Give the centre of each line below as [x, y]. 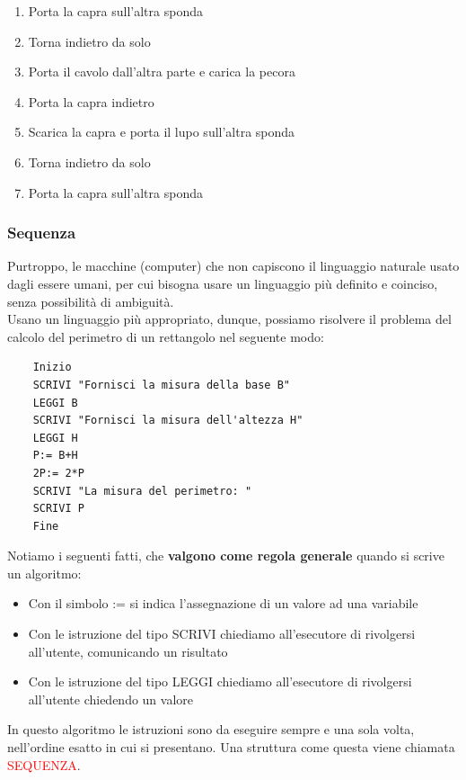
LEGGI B [55, 403]
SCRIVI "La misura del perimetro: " [142, 491]
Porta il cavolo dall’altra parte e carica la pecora [162, 72]
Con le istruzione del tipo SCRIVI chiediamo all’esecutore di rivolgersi [222, 634]
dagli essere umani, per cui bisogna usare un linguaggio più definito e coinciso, [223, 283]
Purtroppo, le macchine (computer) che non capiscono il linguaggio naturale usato [233, 266]
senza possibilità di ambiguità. [91, 301]
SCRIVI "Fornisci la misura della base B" [161, 385]
